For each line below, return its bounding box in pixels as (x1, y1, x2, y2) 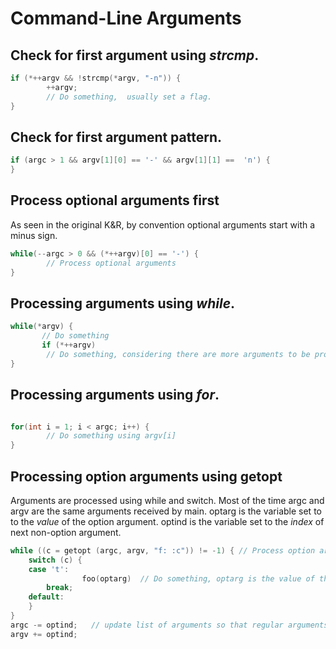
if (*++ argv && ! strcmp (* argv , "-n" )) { (10, 73, 182, 83)
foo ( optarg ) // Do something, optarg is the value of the (81, 573, 333, 584)
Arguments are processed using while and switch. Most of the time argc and (10, 494, 325, 506)
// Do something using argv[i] (46, 431, 177, 441)
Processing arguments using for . (10, 387, 220, 404)
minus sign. (10, 229, 58, 241)
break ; (46, 583, 74, 593)
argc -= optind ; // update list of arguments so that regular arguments (10, 620, 329, 630)
